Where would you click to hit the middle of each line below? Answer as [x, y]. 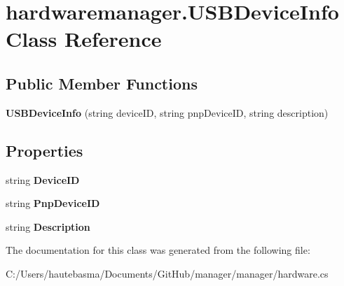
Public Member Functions [102, 83]
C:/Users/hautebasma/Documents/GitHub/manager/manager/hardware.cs [167, 273]
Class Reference [84, 39]
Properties [44, 150]
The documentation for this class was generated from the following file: [158, 250]
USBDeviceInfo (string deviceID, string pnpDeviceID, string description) [167, 112]
